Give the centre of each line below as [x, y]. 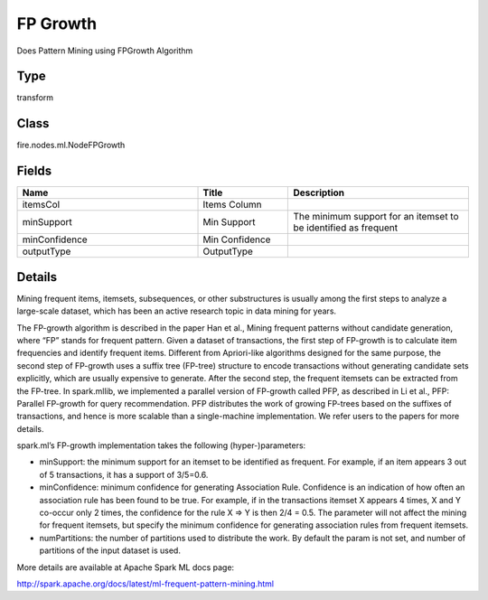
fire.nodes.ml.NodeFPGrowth [71, 145]
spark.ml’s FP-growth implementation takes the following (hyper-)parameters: [161, 445]
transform [35, 98]
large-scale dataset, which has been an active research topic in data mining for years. [177, 311]
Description [319, 192]
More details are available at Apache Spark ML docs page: [126, 567]
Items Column [232, 205]
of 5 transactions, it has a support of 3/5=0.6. [124, 474]
